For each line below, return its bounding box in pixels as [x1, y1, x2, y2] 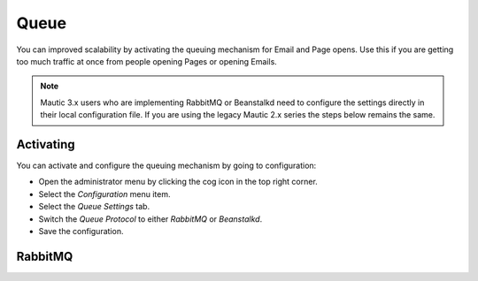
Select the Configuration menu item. [38, 188, 172, 199]
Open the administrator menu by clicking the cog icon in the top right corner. [38, 177, 318, 187]
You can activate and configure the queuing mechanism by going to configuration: [16, 160, 317, 171]
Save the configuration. [38, 225, 124, 236]
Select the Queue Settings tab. [38, 201, 150, 212]
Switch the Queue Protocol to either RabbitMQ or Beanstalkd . [38, 213, 263, 224]
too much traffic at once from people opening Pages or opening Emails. [16, 56, 278, 66]
